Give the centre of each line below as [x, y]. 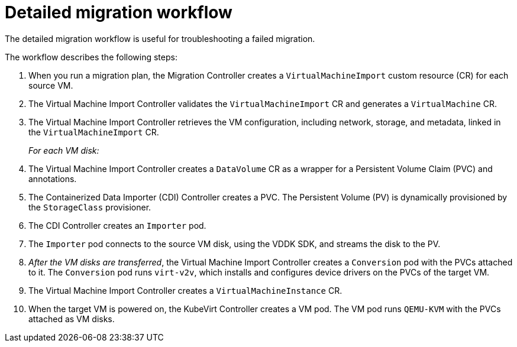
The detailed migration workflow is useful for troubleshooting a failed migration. [160, 38]
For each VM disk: [64, 150]
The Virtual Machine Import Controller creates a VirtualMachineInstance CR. [185, 290]
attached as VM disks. [72, 319]
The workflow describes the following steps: [91, 57]
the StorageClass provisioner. [90, 207]
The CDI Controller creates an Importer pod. [117, 225]
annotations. [53, 179]
